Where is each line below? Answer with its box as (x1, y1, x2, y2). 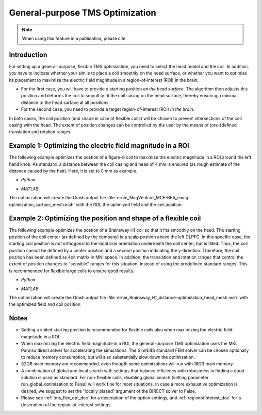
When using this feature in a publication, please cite (22, 35, 126, 41)
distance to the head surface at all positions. (21, 100, 110, 105)
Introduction (9, 51, 48, 59)
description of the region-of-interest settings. (21, 401, 112, 408)
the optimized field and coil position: (9, 301, 82, 307)
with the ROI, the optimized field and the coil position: (76, 202, 183, 207)
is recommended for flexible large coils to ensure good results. (9, 268, 134, 274)
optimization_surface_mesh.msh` (9, 202, 75, 207)
